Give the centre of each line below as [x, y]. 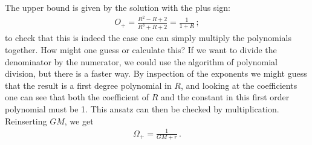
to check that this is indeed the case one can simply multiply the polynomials [148, 38]
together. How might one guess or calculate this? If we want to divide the [141, 49]
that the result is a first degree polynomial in [88, 85]
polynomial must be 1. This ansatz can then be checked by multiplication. [142, 108]
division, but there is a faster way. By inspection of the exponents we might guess [156, 73]
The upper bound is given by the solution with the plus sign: [118, 7]
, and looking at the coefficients [239, 85]
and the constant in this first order [225, 97]
